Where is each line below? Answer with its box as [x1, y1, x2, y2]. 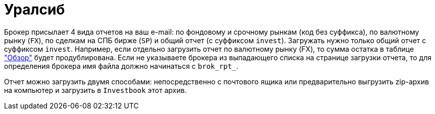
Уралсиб [4, 1, 65, 18]
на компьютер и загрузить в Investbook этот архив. [4, 85, 187, 94]
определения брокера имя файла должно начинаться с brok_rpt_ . [4, 61, 238, 70]
